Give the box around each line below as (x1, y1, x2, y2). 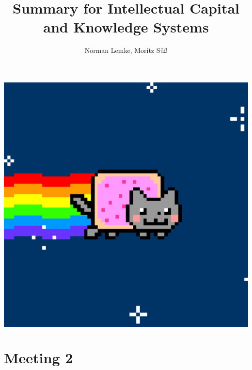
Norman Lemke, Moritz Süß (84, 45, 168, 55)
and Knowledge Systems (43, 17, 209, 37)
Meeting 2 (4, 347, 73, 367)
